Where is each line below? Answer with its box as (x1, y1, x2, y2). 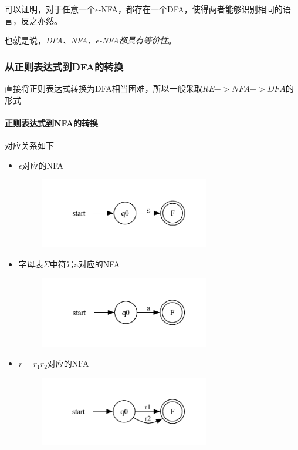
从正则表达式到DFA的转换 (5, 59, 123, 73)
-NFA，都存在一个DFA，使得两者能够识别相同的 (98, 3, 283, 15)
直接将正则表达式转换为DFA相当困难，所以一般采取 (5, 82, 202, 94)
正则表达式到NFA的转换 (5, 116, 99, 129)
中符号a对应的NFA (49, 257, 120, 270)
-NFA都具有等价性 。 (99, 34, 177, 46)
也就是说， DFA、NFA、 (5, 34, 96, 46)
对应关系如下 (5, 139, 54, 151)
